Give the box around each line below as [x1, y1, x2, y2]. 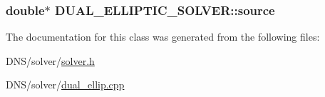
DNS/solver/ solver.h [6, 53, 95, 68]
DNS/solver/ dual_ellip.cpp [6, 77, 125, 92]
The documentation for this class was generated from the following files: [6, 29, 320, 44]
